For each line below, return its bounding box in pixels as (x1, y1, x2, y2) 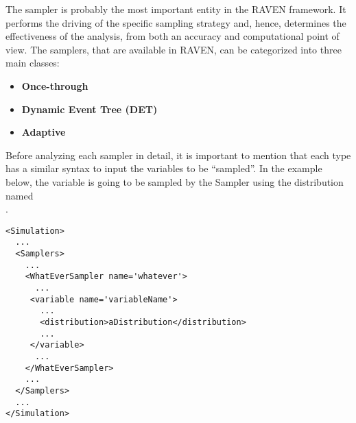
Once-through (21, 78, 88, 93)
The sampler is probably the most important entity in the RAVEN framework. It (5, 2, 346, 16)
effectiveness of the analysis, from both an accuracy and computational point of (5, 29, 340, 43)
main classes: (5, 56, 60, 70)
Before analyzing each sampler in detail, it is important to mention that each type (5, 147, 351, 162)
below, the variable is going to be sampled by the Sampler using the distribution (5, 174, 344, 189)
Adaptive (21, 125, 66, 139)
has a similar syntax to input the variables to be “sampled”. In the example (5, 161, 322, 176)
